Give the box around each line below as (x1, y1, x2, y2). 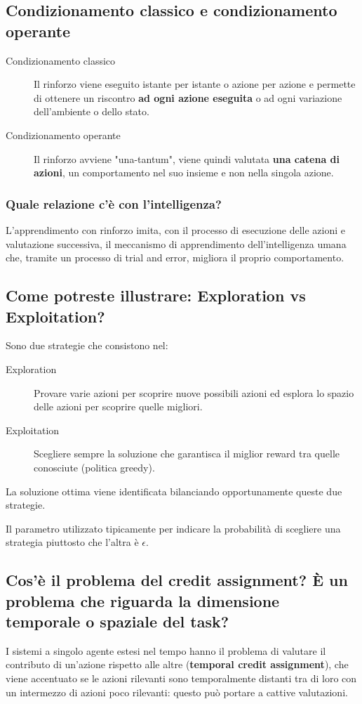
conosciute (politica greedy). (34, 459, 155, 474)
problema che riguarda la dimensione (6, 589, 280, 611)
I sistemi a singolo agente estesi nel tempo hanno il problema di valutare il (6, 643, 326, 658)
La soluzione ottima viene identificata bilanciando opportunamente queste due (6, 483, 342, 498)
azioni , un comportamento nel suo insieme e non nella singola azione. (34, 165, 334, 180)
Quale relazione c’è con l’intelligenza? (6, 195, 222, 212)
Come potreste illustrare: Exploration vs (6, 285, 306, 306)
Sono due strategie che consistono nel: (6, 338, 168, 353)
